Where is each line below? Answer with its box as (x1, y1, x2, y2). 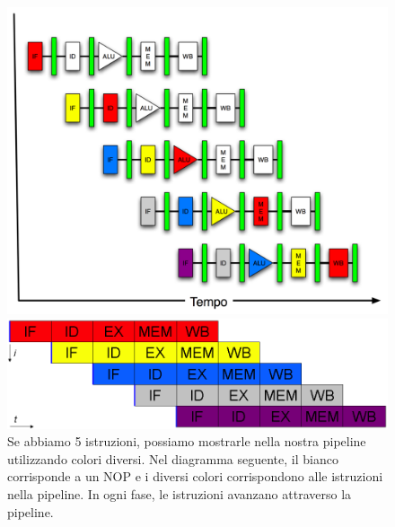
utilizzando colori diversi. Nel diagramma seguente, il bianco (7, 449, 338, 468)
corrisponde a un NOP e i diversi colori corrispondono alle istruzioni (7, 467, 383, 486)
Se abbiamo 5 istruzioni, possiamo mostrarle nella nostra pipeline (7, 432, 366, 451)
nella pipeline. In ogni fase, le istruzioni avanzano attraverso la (7, 484, 352, 503)
